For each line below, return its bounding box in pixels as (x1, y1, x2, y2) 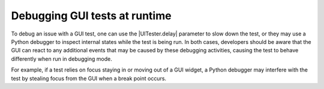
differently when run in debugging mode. (11, 55, 112, 63)
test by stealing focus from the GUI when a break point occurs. (11, 75, 167, 82)
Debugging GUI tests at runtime (11, 9, 172, 22)
